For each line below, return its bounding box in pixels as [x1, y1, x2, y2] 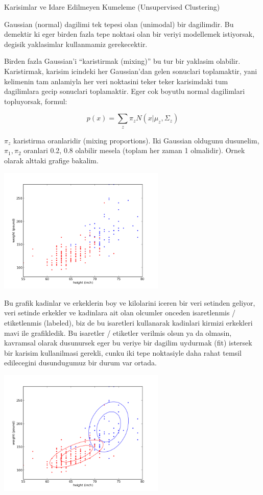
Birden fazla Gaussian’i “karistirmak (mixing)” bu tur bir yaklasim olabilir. [4, 56, 241, 66]
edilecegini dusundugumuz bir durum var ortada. [4, 357, 157, 368]
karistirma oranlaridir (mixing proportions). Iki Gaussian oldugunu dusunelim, [13, 135, 259, 145]
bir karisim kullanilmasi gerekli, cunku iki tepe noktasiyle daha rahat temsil [4, 347, 242, 358]
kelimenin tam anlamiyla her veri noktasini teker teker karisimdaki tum [4, 76, 228, 86]
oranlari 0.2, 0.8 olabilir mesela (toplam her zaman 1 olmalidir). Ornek [23, 145, 245, 156]
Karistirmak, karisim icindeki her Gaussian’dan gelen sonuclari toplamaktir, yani [4, 65, 257, 76]
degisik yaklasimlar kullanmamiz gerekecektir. [4, 38, 148, 49]
